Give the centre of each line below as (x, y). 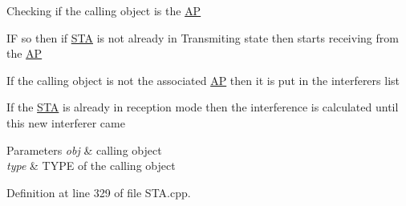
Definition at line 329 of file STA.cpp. (99, 192)
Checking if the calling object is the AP (104, 10)
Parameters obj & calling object (84, 149)
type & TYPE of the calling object (91, 166)
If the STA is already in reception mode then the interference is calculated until (203, 107)
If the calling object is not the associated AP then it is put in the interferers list (203, 80)
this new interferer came (66, 122)
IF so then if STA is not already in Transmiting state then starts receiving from (203, 37)
